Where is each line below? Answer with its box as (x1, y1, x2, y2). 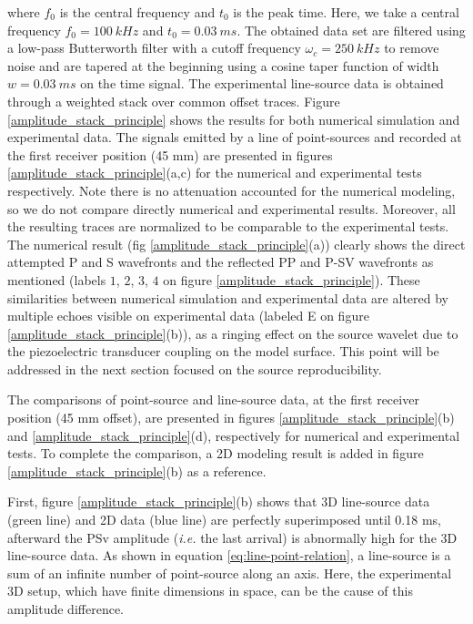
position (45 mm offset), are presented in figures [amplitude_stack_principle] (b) (7, 408, 455, 427)
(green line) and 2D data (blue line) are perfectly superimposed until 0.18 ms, (7, 510, 441, 529)
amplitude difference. (7, 599, 124, 618)
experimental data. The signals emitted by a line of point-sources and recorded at (7, 128, 462, 147)
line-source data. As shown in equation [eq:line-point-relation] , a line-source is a (7, 546, 451, 565)
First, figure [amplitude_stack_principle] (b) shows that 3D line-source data (7, 492, 430, 511)
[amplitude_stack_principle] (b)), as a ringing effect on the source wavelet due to (7, 323, 458, 343)
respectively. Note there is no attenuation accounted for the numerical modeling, (7, 180, 456, 199)
